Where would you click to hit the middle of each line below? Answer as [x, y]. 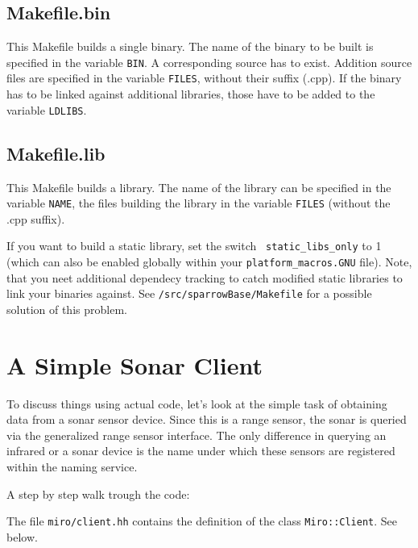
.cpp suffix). [36, 218]
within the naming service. [72, 467]
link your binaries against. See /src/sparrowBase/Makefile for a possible [189, 293]
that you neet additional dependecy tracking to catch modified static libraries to [205, 277]
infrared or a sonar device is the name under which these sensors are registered [201, 451]
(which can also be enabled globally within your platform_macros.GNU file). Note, [209, 262]
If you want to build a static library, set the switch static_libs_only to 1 [194, 246]
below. [22, 536]
